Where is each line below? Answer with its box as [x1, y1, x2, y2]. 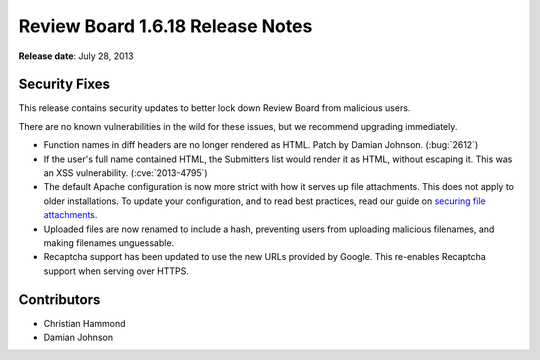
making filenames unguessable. [43, 236, 175, 249]
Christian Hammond [43, 317, 126, 329]
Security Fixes [18, 76, 110, 93]
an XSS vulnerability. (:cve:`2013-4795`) [43, 167, 209, 179]
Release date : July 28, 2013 [18, 50, 134, 62]
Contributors [18, 291, 101, 308]
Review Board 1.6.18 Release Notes [18, 15, 313, 37]
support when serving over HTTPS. [43, 265, 189, 277]
